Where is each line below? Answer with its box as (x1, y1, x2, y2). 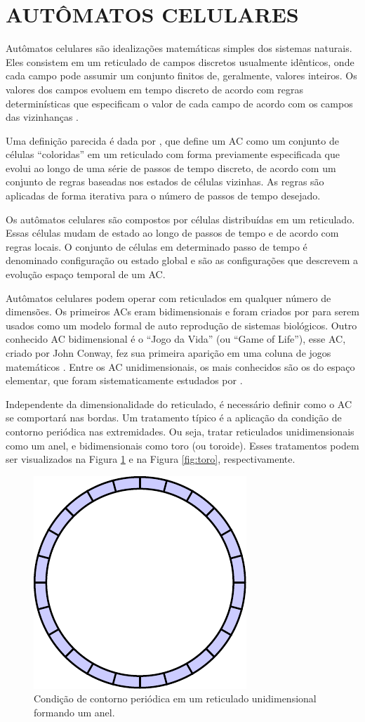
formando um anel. (34, 704, 115, 719)
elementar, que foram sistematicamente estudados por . (6, 373, 243, 388)
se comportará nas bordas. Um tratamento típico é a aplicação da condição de (6, 410, 342, 425)
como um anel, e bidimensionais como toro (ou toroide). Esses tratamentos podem (6, 438, 359, 452)
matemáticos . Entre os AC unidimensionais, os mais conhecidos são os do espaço (6, 359, 355, 374)
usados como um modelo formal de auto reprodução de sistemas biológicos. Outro (6, 317, 357, 332)
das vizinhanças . (6, 110, 79, 124)
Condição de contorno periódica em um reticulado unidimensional (34, 691, 317, 706)
